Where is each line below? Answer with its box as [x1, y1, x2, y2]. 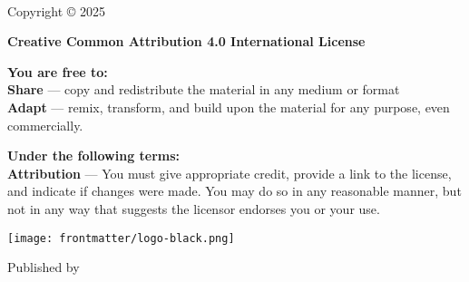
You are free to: [7, 62, 108, 81]
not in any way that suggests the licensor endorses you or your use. [7, 199, 380, 218]
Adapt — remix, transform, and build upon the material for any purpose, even [7, 97, 450, 116]
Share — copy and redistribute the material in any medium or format [7, 80, 400, 99]
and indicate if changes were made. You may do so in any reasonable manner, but [7, 181, 462, 200]
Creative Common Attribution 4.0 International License [7, 32, 366, 51]
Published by [7, 258, 80, 277]
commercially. [7, 115, 83, 134]
